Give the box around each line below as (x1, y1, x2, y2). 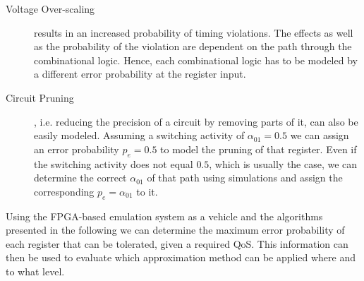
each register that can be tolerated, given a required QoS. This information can (6, 236, 348, 251)
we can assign (290, 128, 349, 143)
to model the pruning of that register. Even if (160, 141, 357, 156)
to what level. (6, 263, 65, 278)
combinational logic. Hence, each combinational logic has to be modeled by (34, 52, 358, 67)
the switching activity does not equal (34, 156, 193, 171)
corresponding (34, 184, 95, 198)
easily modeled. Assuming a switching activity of (34, 128, 245, 143)
